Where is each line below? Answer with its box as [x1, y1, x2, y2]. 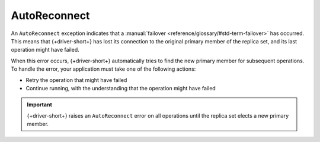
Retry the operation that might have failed [25, 76, 127, 83]
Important [27, 101, 53, 108]
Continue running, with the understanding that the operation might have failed [25, 84, 216, 91]
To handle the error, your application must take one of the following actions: [11, 65, 196, 72]
